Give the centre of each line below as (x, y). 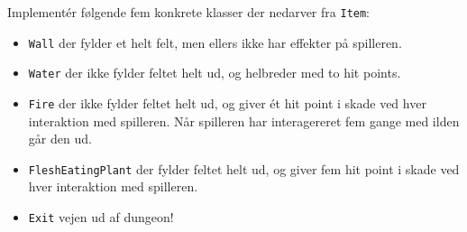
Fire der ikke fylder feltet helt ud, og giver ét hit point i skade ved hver (227, 102)
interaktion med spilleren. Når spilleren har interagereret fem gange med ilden (244, 121)
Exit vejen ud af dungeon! (101, 217)
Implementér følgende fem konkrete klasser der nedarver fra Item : (189, 12)
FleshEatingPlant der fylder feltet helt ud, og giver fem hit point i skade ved (244, 168)
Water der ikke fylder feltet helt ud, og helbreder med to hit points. (215, 73)
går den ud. (60, 139)
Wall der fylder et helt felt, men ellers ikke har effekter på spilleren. (215, 42)
